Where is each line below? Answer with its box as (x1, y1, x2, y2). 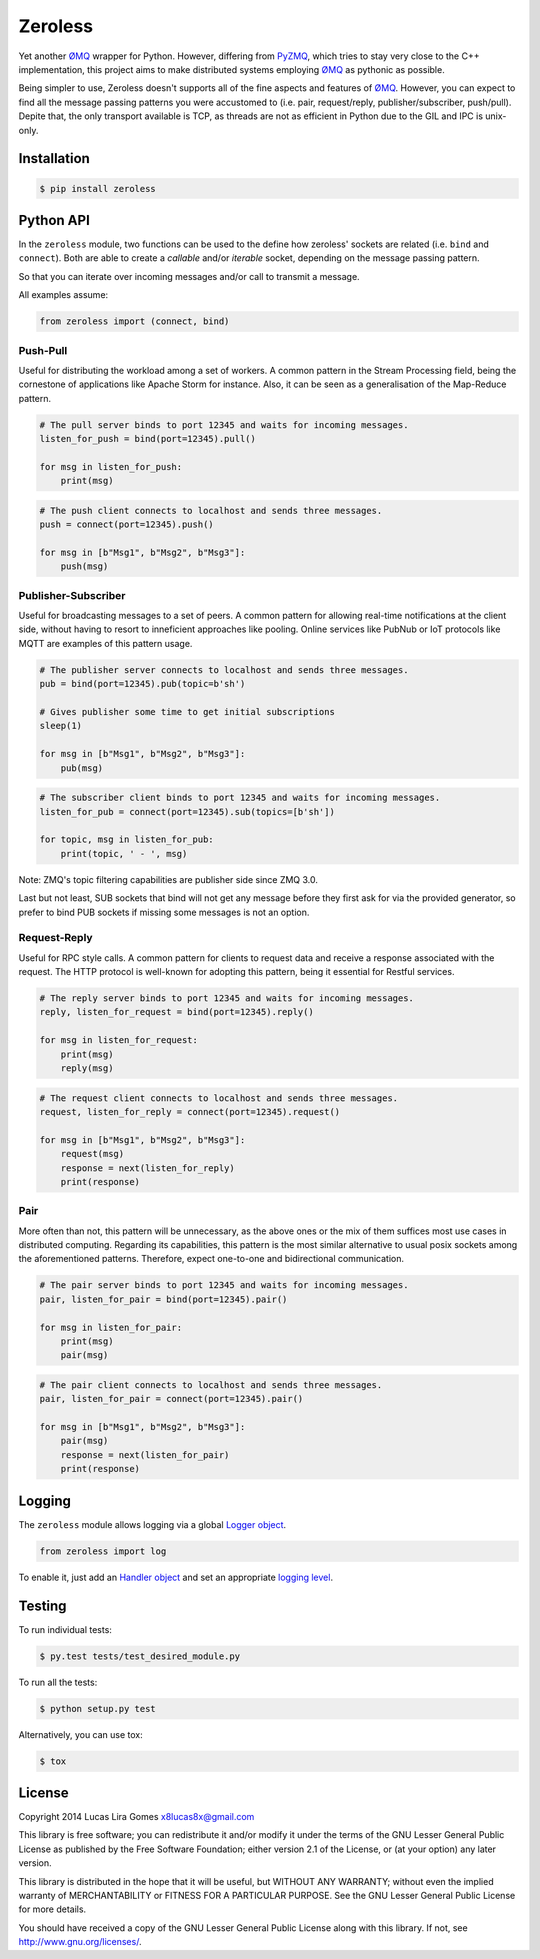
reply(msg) (60, 1062, 114, 1074)
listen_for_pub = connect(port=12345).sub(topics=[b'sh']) (39, 806, 335, 817)
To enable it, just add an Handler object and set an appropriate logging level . (18, 1571, 334, 1583)
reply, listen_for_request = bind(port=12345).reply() (39, 1006, 314, 1018)
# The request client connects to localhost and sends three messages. (39, 1092, 399, 1104)
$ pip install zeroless (39, 183, 157, 194)
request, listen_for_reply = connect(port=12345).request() (39, 1106, 341, 1117)
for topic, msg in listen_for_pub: (39, 834, 214, 845)
